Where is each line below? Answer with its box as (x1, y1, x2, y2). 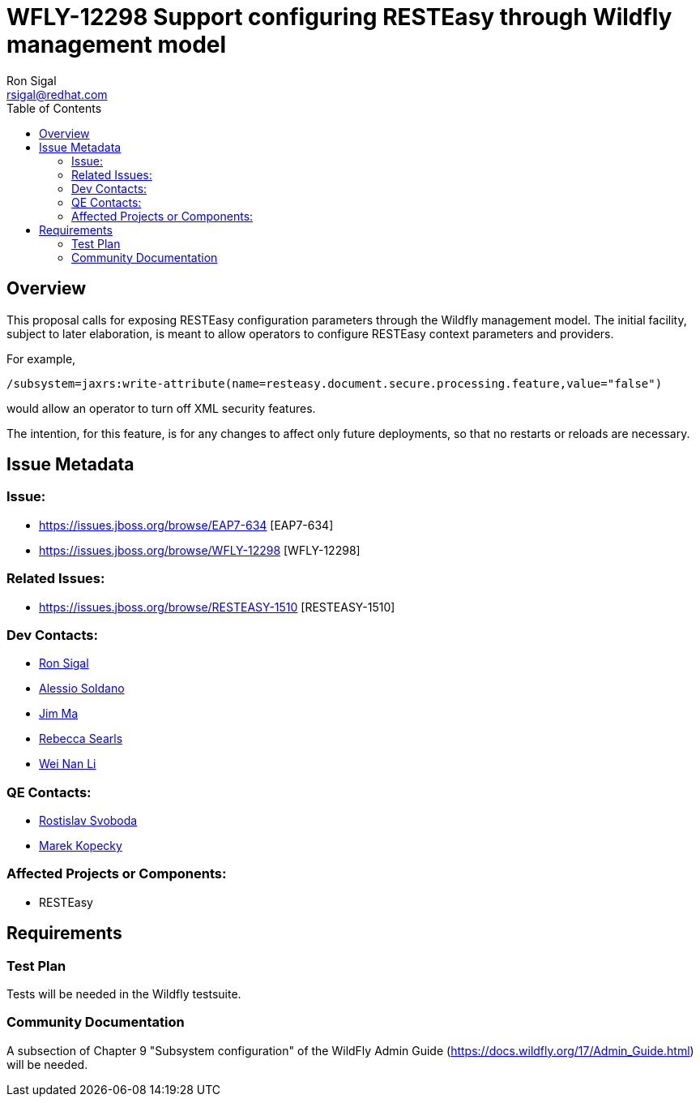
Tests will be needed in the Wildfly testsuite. (6, 987, 241, 1002)
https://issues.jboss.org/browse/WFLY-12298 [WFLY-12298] (39, 543, 361, 557)
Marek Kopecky (39, 839, 122, 853)
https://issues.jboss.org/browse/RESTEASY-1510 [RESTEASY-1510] (39, 599, 395, 614)
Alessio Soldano (39, 681, 125, 696)
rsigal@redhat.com (6, 87, 108, 101)
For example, (6, 351, 76, 366)
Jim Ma (39, 706, 79, 721)
